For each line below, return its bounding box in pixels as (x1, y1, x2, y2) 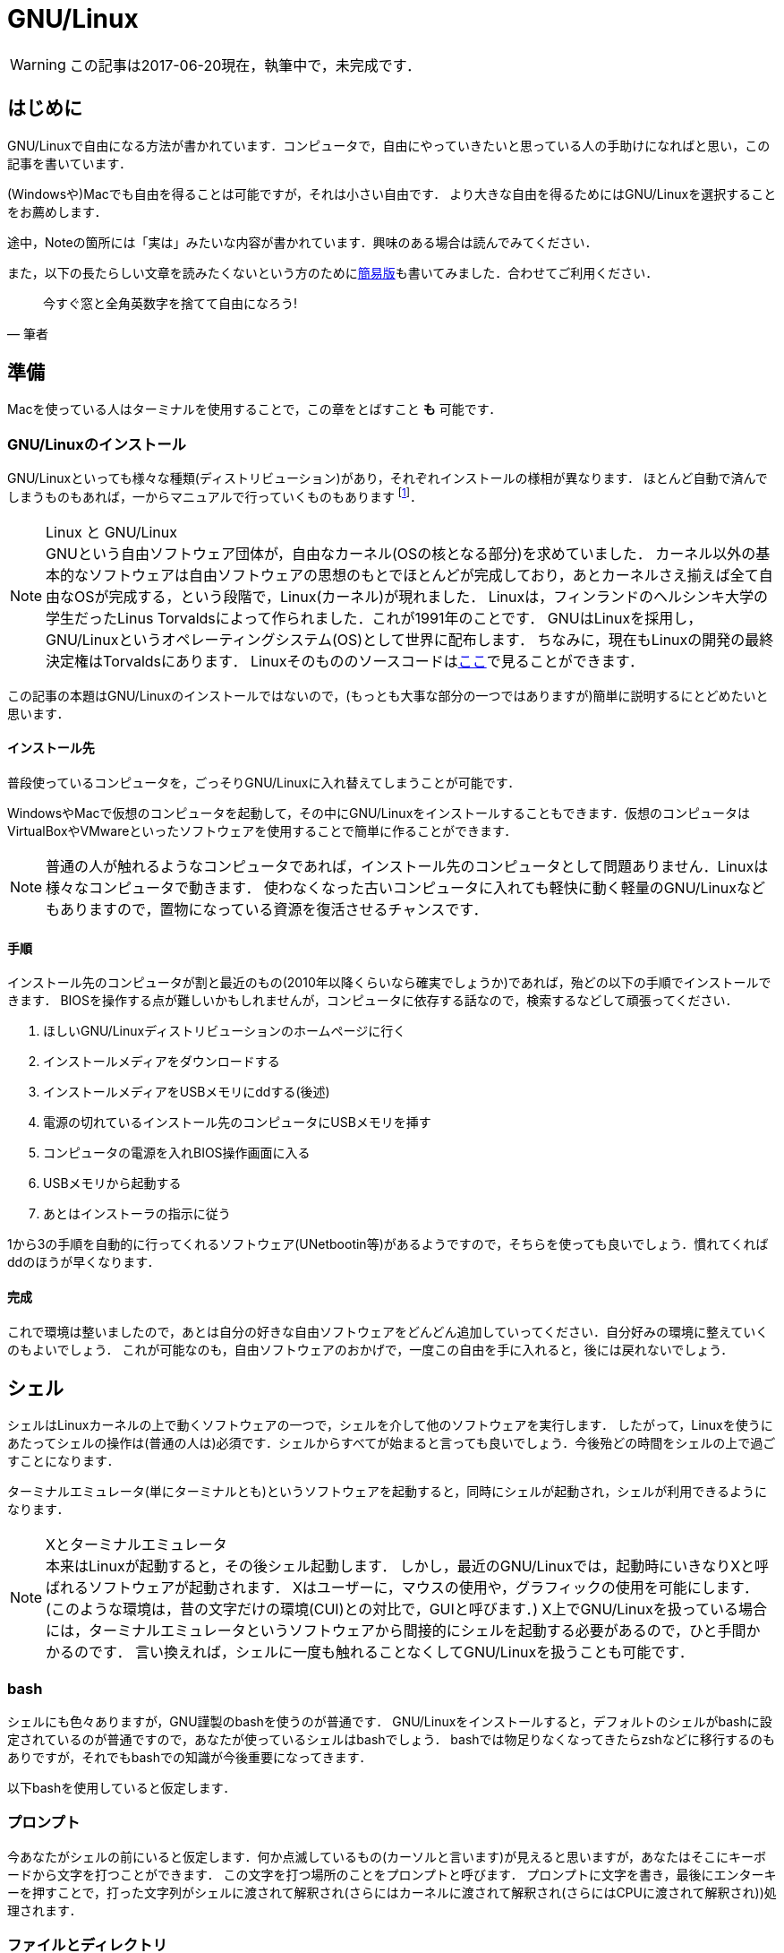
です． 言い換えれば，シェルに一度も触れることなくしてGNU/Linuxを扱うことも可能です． (89, 1643, 694, 1662)
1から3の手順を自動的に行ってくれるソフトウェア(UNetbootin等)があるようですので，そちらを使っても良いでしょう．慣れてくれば (7, 1236, 769, 1252)
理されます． (7, 1902, 82, 1918)
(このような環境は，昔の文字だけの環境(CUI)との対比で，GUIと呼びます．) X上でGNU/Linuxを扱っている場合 (46, 1600, 767, 1619)
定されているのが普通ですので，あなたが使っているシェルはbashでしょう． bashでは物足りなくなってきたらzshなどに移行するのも (7, 1732, 775, 1748)
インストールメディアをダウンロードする (43, 1054, 280, 1070)
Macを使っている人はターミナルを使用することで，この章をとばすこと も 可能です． (7, 401, 502, 417)
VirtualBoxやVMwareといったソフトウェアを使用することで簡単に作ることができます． (7, 823, 517, 839)
